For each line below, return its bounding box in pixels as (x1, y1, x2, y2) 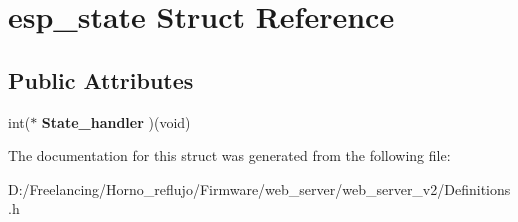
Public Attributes (8, 64, 194, 95)
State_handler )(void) (41, 111, 191, 132)
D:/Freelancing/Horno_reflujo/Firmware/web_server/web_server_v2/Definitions (8, 178, 511, 199)
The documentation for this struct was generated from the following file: (8, 145, 451, 166)
